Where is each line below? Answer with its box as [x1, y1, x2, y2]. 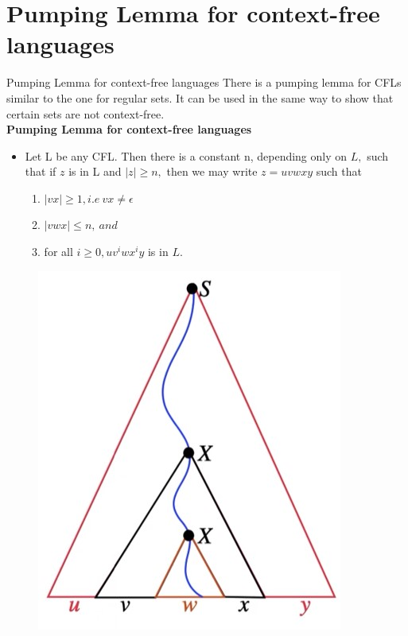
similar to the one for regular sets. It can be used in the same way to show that [6, 89, 394, 106]
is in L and [68, 163, 122, 180]
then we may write [166, 163, 258, 180]
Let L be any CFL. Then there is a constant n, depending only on [25, 147, 348, 164]
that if [25, 163, 56, 180]
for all [44, 243, 73, 260]
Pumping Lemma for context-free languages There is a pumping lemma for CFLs [6, 74, 402, 91]
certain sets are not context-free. [6, 105, 165, 122]
